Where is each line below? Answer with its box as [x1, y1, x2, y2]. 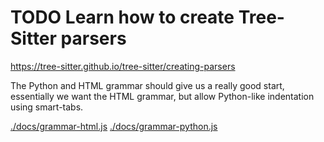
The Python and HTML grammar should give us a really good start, [10, 79, 285, 91]
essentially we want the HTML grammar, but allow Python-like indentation [10, 90, 315, 102]
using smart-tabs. [10, 101, 84, 113]
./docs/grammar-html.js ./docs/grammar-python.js [10, 120, 218, 132]
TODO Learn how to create [10, 6, 235, 29]
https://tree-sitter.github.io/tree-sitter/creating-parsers [10, 60, 236, 72]
